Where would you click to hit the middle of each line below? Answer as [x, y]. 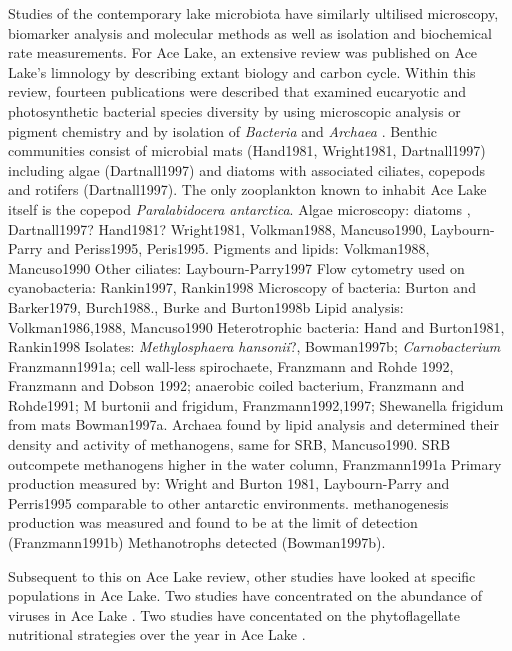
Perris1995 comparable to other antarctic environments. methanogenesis [228, 502]
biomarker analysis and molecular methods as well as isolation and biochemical [250, 32]
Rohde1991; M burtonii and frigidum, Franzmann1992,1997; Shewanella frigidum [256, 404]
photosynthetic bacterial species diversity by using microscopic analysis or [234, 110]
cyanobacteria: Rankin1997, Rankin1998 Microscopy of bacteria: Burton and [242, 287]
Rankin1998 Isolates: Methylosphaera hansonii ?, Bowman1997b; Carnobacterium [254, 346]
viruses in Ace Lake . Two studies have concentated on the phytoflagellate [234, 614]
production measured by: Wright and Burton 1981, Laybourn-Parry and [229, 483]
